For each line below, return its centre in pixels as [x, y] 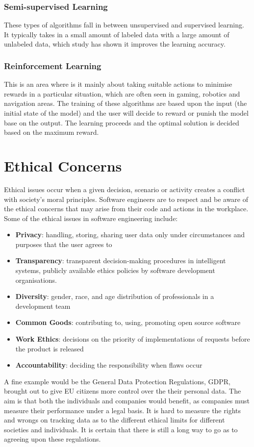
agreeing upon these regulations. [52, 439]
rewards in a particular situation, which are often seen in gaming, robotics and [122, 93]
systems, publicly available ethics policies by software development [115, 270]
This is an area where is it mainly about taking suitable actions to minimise [118, 84]
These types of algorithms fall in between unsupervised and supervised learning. [124, 25]
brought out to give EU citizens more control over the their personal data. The [123, 391]
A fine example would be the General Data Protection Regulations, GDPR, [117, 381]
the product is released [50, 348]
